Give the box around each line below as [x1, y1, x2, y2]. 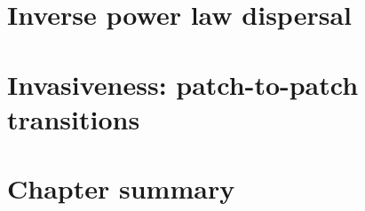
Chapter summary [7, 170, 235, 207]
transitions [7, 100, 140, 137]
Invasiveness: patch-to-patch [7, 66, 359, 102]
